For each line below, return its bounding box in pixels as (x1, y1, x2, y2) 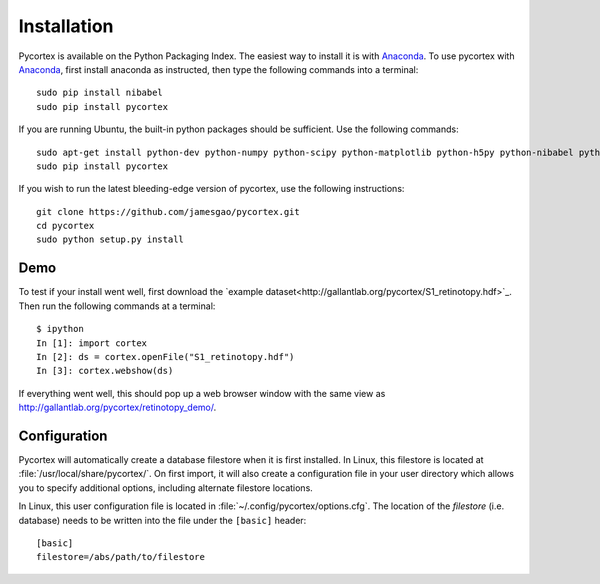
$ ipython (36, 323, 84, 335)
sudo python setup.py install (36, 234, 185, 245)
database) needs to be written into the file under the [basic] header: (18, 514, 307, 526)
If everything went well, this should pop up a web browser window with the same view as (18, 387, 386, 399)
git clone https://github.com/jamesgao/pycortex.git (36, 206, 300, 217)
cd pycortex (36, 220, 95, 232)
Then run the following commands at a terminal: (18, 300, 216, 312)
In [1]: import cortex (36, 337, 148, 349)
